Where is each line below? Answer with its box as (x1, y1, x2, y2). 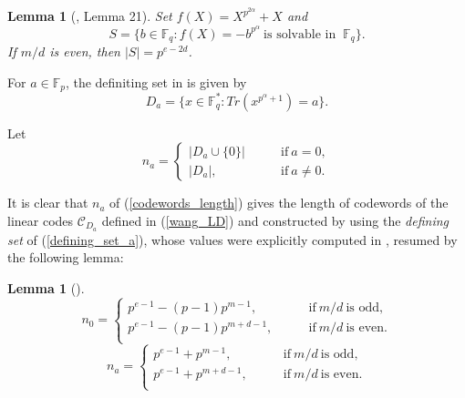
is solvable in (263, 27, 336, 41)
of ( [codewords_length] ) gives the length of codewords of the (109, 193, 449, 212)
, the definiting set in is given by (65, 72, 247, 91)
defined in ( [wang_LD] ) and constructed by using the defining (101, 210, 449, 230)
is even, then (49, 42, 120, 61)
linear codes (7, 210, 74, 230)
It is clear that (7, 193, 88, 212)
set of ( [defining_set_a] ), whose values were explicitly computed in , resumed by (7, 230, 458, 249)
